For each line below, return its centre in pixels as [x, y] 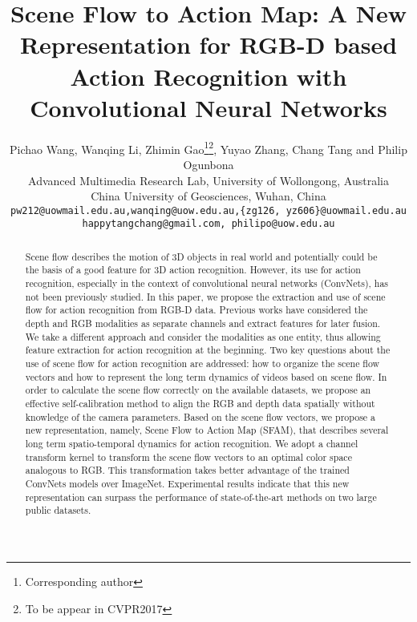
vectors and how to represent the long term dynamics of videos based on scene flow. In [206, 376]
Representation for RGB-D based [208, 44]
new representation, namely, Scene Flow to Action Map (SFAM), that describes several [207, 430]
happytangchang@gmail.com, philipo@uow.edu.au [208, 224]
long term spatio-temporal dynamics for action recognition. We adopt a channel [192, 444]
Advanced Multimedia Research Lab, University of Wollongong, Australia [208, 180]
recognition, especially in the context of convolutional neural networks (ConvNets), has [207, 283]
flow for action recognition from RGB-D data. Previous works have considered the [196, 310]
